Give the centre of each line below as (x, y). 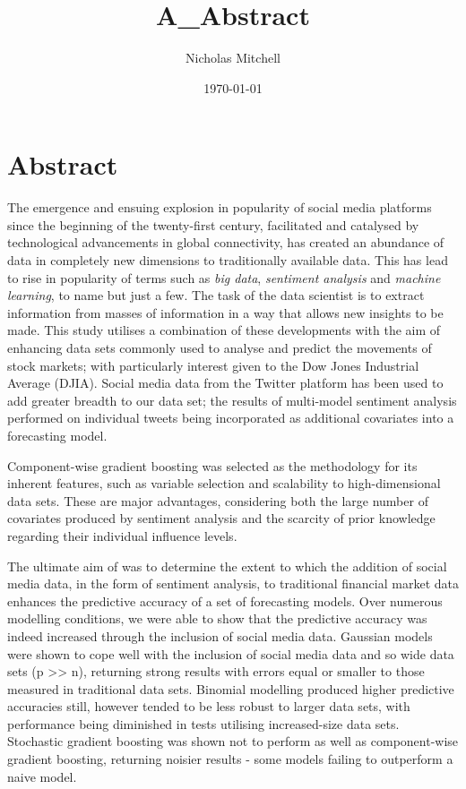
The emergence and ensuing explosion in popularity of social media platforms (220, 207)
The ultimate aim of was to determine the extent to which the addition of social (227, 566)
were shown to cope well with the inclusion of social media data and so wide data (231, 653)
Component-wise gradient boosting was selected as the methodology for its (212, 465)
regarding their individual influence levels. (122, 535)
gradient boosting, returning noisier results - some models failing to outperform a (230, 759)
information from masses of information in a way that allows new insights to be (225, 312)
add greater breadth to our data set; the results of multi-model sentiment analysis (232, 400)
